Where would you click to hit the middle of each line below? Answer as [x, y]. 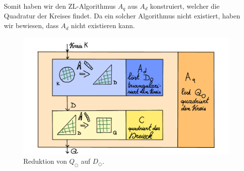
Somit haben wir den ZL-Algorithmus [60, 6]
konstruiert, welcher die [185, 6]
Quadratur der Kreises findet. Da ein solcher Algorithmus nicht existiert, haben [122, 16]
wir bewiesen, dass [31, 25]
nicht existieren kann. [103, 25]
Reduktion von [45, 161]
